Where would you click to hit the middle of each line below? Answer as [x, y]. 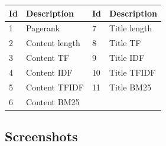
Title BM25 [130, 87]
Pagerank [43, 28]
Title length [131, 28]
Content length [53, 43]
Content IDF [49, 72]
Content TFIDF [55, 87]
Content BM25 [53, 101]
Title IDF [127, 58]
